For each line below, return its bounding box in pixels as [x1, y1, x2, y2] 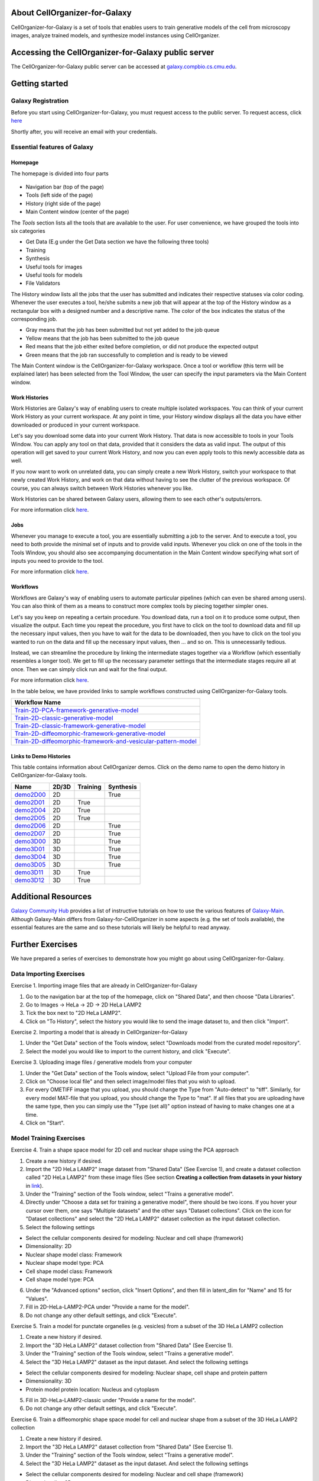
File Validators [25, 280, 60, 287]
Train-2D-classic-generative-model [14, 714, 113, 722]
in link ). [25, 1182, 44, 1189]
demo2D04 [14, 806, 47, 814]
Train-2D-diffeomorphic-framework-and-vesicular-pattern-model [14, 738, 197, 746]
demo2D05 [14, 813, 46, 822]
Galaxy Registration [11, 97, 69, 105]
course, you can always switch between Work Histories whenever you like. [11, 485, 193, 492]
